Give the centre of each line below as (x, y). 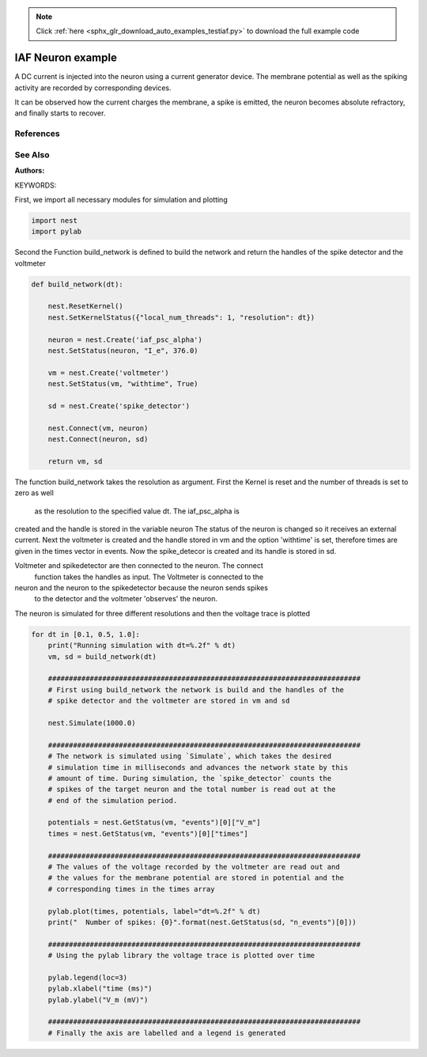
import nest (55, 220)
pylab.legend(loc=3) (88, 977)
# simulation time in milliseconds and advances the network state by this (198, 767)
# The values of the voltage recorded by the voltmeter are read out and (194, 867)
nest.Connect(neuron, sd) (98, 439)
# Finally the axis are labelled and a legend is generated (167, 1033)
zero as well (34, 493)
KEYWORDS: (36, 185)
